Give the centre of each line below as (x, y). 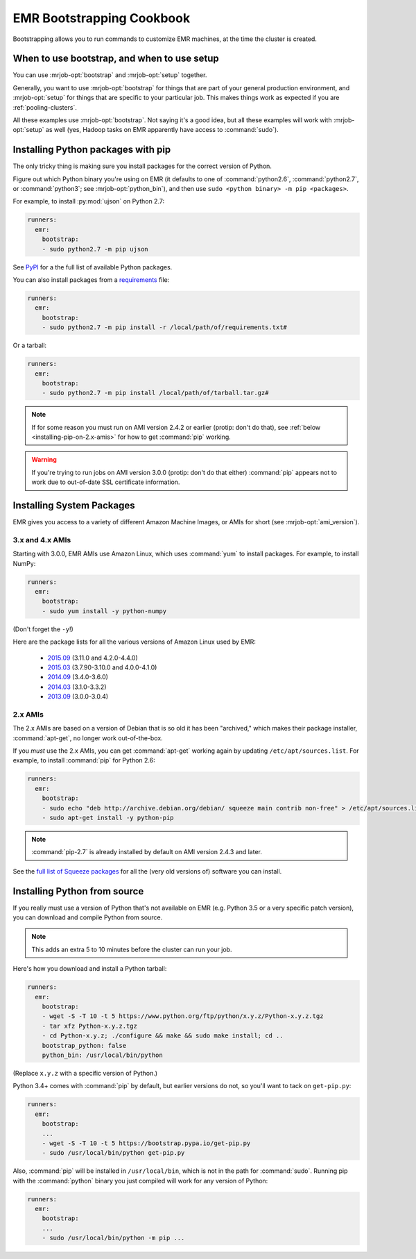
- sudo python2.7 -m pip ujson (95, 249)
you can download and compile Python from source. (88, 917)
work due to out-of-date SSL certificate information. (106, 482)
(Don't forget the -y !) (43, 629)
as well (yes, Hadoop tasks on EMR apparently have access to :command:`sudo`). (162, 130)
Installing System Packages (74, 506)
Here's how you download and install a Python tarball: (90, 969)
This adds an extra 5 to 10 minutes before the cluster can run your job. (132, 949)
